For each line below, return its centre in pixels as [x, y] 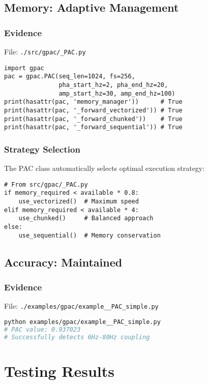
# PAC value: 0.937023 [42, 329]
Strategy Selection [42, 149]
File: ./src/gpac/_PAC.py [45, 51]
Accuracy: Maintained [63, 262]
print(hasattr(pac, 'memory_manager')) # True [93, 102]
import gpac [24, 68]
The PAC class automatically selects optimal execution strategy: [105, 168]
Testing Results [60, 371]
